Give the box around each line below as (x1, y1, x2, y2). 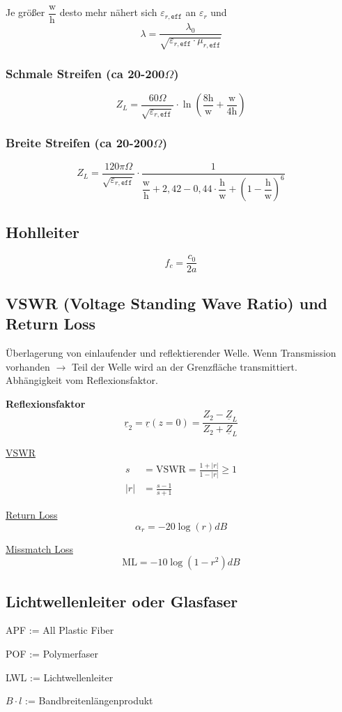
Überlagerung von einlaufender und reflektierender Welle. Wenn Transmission (6, 345, 336, 359)
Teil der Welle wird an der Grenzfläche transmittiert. (71, 359, 297, 373)
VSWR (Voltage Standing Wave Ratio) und (6, 292, 328, 313)
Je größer (6, 5, 45, 20)
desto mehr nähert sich (59, 5, 157, 20)
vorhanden (6, 359, 50, 373)
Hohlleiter (6, 221, 79, 243)
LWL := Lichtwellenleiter (6, 669, 114, 684)
